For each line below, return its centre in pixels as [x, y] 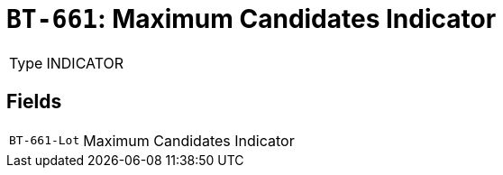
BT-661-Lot [45, 141]
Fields [34, 102]
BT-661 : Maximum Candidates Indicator [251, 19]
